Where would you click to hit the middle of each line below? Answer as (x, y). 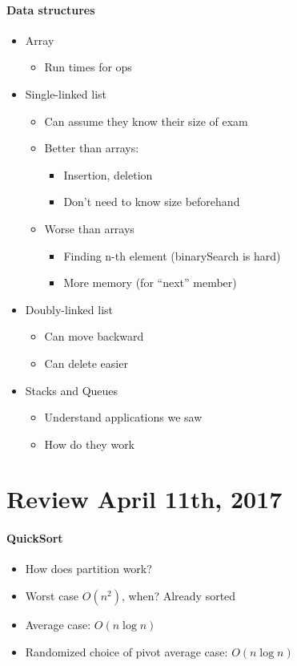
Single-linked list (66, 93)
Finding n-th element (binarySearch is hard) (172, 255)
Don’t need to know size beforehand (152, 202)
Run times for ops (88, 67)
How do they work (90, 444)
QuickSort (35, 538)
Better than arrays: (92, 148)
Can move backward (94, 336)
